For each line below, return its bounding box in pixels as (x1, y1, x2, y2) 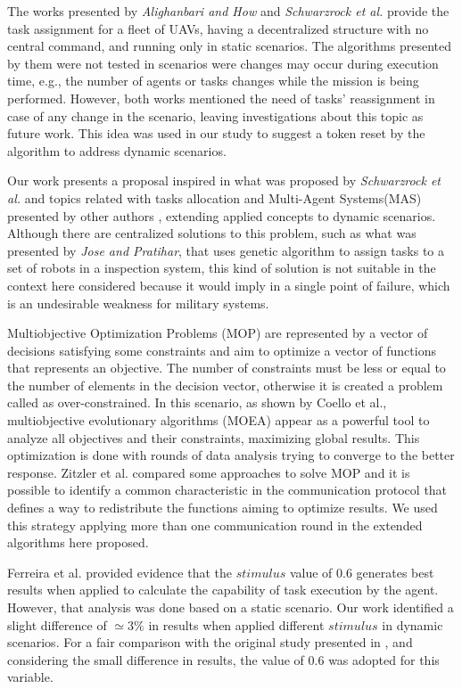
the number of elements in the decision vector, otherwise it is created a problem (7, 375, 443, 394)
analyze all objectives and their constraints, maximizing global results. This (7, 428, 420, 447)
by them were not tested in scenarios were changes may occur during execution (7, 53, 439, 72)
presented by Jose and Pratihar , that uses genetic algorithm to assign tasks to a (7, 241, 445, 259)
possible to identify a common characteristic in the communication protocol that (7, 480, 448, 499)
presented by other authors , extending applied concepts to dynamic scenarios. (7, 206, 436, 225)
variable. (7, 668, 54, 686)
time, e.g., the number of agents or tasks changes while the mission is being (7, 71, 419, 90)
